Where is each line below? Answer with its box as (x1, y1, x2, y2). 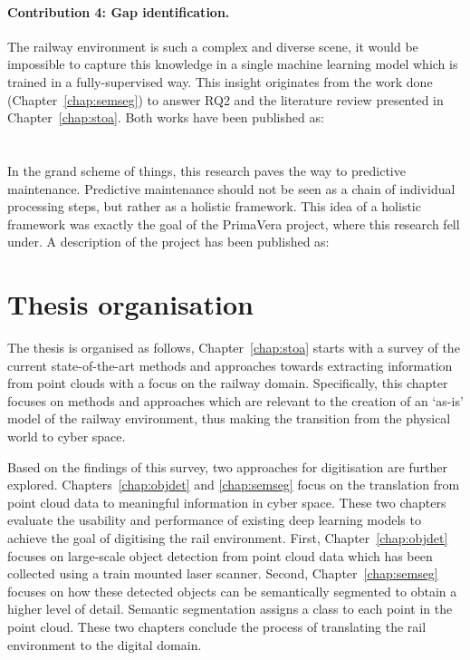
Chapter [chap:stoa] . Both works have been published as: (7, 108, 324, 127)
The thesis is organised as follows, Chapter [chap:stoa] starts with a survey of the (7, 338, 460, 357)
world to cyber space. (7, 427, 126, 446)
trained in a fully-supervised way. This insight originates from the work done (7, 72, 433, 91)
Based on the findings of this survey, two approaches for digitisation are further (7, 457, 447, 476)
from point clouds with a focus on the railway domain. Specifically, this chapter (7, 374, 448, 393)
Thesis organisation (7, 286, 254, 323)
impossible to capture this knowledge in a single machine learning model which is (7, 54, 458, 73)
